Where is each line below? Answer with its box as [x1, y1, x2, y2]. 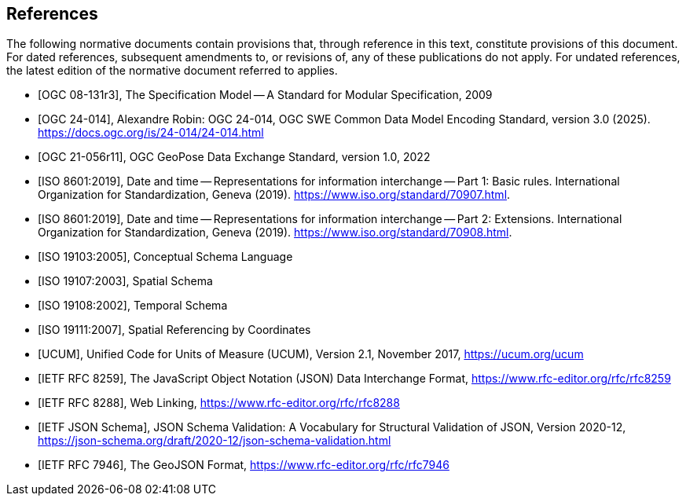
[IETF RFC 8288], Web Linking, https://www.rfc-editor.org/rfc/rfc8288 [38, 396, 400, 410]
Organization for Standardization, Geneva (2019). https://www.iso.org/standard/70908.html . [38, 225, 512, 240]
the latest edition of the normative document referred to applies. [6, 64, 338, 78]
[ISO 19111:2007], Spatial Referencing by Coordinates [38, 323, 311, 337]
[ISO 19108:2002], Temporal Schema [38, 299, 228, 313]
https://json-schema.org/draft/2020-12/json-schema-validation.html [38, 434, 391, 448]
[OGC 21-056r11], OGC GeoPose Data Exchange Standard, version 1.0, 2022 [38, 150, 431, 164]
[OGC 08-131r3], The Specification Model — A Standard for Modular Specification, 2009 [38, 88, 493, 102]
